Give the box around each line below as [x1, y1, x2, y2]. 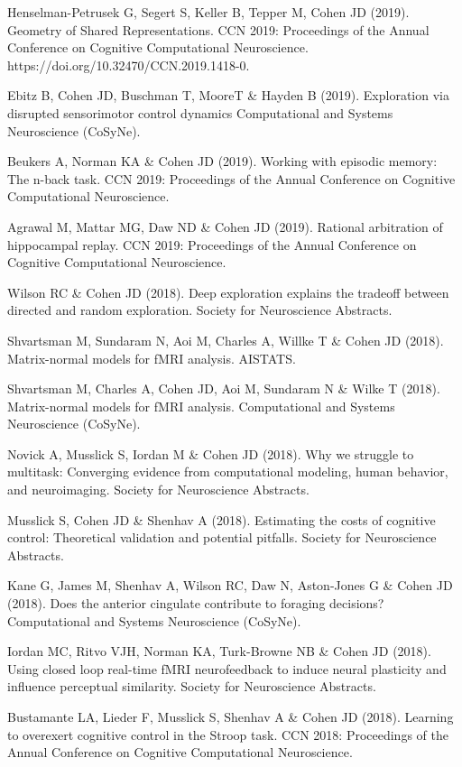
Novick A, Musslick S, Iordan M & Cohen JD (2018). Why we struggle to [7, 444, 414, 463]
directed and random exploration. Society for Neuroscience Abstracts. [7, 300, 393, 319]
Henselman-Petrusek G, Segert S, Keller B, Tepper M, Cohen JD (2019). [7, 3, 410, 21]
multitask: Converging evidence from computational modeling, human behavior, [7, 462, 448, 481]
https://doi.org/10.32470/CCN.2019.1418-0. [7, 55, 250, 74]
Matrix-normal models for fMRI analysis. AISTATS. [7, 348, 296, 367]
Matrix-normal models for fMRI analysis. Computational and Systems [7, 396, 395, 415]
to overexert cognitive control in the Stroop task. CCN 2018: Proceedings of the [7, 725, 448, 744]
